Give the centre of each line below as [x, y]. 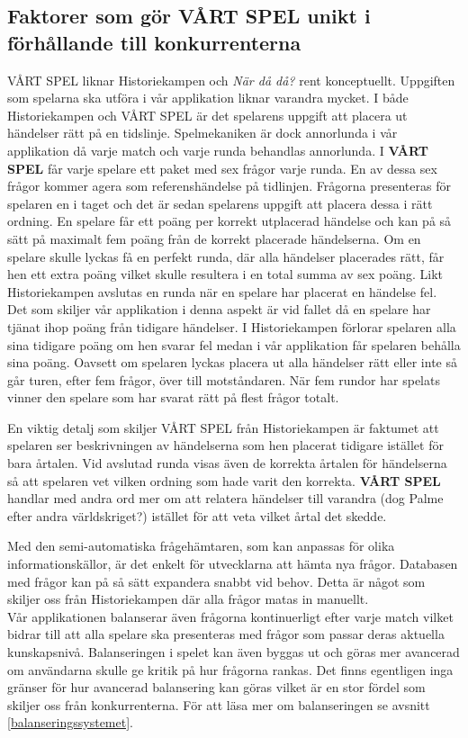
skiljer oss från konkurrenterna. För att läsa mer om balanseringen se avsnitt [219, 704]
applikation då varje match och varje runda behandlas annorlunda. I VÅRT [218, 150]
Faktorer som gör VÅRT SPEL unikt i [189, 16]
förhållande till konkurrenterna [154, 42]
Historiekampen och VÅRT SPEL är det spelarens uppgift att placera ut [207, 115]
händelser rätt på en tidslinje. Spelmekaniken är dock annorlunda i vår [202, 133]
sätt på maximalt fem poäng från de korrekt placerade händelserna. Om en [214, 238]
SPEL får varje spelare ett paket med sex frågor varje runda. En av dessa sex [222, 168]
